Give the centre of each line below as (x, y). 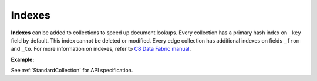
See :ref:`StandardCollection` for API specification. (72, 71)
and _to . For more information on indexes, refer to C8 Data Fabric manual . (101, 49)
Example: (23, 59)
